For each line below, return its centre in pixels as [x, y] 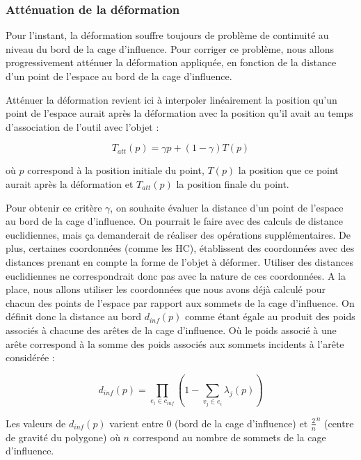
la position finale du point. [233, 183]
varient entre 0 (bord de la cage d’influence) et [209, 423]
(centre [339, 423]
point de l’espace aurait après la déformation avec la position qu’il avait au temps [179, 113]
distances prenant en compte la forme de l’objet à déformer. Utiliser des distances [179, 261]
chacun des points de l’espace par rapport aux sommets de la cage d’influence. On [180, 302]
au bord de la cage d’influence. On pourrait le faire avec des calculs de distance [174, 221]
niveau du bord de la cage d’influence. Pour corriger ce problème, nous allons [170, 48]
